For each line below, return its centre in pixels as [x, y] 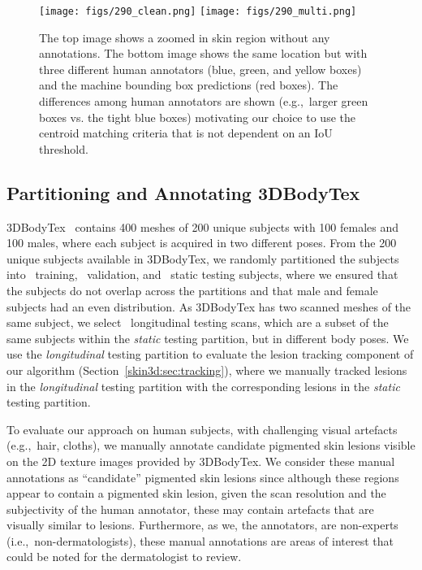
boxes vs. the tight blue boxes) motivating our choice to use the [197, 117]
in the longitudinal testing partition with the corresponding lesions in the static [203, 386]
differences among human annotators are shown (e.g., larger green [204, 101]
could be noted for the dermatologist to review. [124, 557]
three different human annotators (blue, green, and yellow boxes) [200, 69]
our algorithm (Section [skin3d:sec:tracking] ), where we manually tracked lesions [207, 370]
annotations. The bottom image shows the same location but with [203, 53]
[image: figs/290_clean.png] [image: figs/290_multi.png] [198, 11]
